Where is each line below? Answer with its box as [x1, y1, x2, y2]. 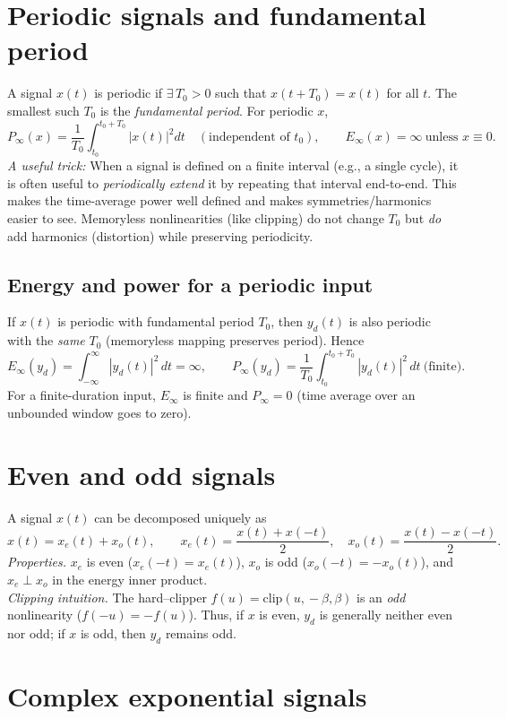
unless [425, 131, 459, 143]
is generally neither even [319, 605, 452, 624]
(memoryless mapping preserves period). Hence [105, 331, 365, 350]
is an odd [357, 587, 406, 606]
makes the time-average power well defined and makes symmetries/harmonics [7, 191, 432, 210]
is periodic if [94, 83, 163, 102]
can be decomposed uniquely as [94, 507, 267, 526]
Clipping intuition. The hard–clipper [7, 587, 207, 606]
